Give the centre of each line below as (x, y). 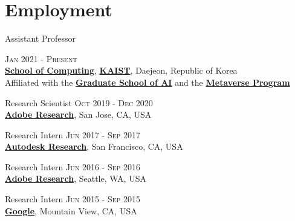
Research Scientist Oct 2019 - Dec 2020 (79, 102)
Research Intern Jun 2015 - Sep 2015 (73, 199)
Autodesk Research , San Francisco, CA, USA (94, 146)
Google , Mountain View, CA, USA (71, 210)
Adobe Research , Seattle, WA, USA (76, 178)
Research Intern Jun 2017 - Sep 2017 (73, 134)
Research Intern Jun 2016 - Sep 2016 (73, 166)
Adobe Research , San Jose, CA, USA (78, 114)
